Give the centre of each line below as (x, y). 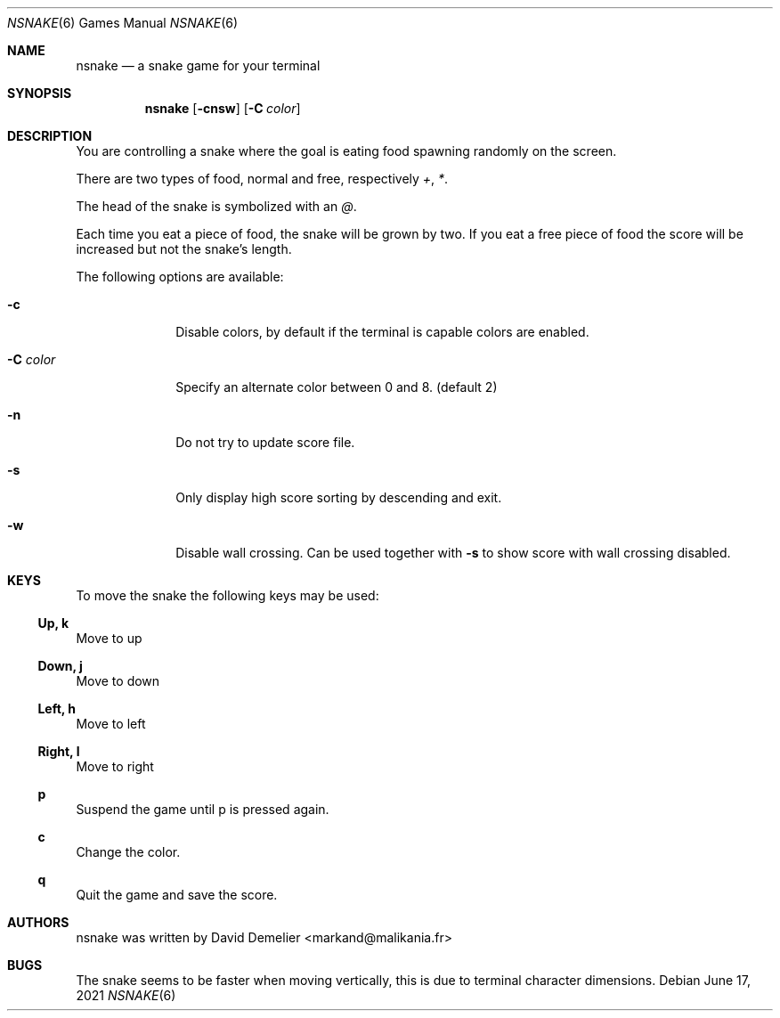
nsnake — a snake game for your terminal (198, 65)
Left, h (57, 709)
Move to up (109, 638)
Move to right (115, 766)
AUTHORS (38, 922)
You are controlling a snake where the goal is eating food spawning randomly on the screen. (346, 151)
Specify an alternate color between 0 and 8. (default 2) (337, 387)
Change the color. (128, 852)
